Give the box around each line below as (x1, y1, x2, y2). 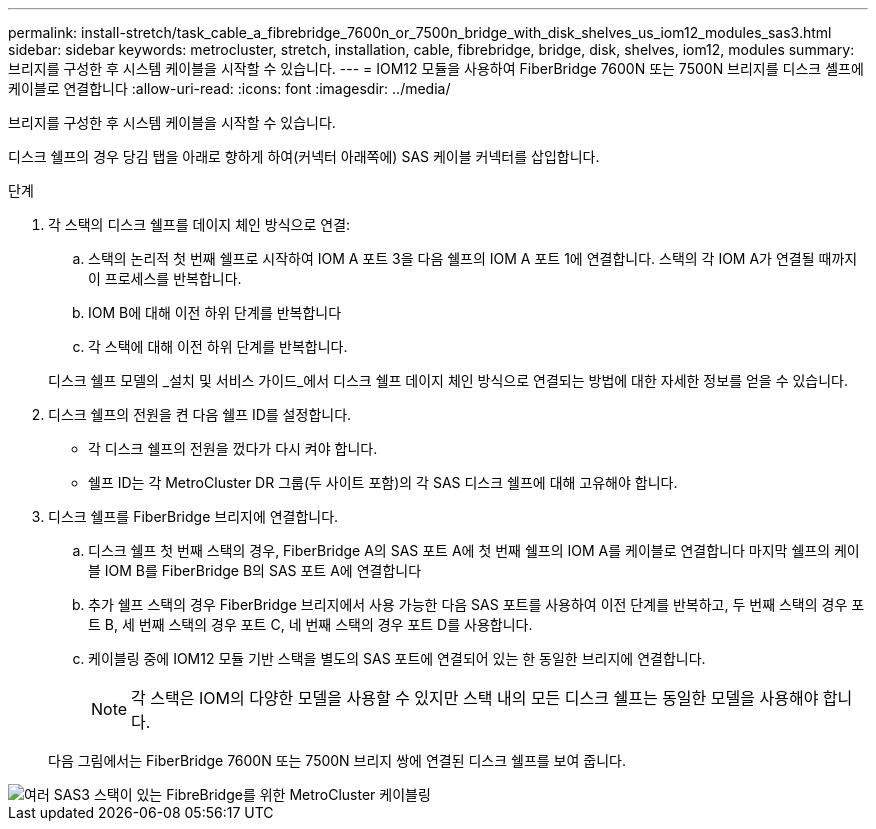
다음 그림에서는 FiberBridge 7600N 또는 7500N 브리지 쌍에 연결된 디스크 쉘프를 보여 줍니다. (48, 752, 626, 769)
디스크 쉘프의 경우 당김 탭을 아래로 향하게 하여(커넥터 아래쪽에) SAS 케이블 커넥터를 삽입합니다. (8, 148, 600, 165)
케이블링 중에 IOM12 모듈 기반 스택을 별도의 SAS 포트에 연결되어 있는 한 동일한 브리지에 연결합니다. (88, 650, 706, 667)
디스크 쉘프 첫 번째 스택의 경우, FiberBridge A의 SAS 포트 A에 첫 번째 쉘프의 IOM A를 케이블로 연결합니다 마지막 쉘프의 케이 (88, 542, 860, 559)
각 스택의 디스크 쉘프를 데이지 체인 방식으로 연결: (48, 216, 351, 233)
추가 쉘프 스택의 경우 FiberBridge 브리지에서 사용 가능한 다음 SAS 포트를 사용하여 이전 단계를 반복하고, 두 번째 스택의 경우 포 (88, 596, 865, 613)
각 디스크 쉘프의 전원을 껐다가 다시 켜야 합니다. (88, 440, 378, 457)
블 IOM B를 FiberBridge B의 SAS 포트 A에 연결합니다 (88, 562, 422, 579)
